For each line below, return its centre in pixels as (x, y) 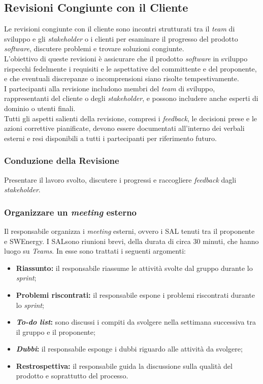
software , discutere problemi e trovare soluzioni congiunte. (94, 48)
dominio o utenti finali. (40, 108)
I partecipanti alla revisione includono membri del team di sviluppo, (110, 88)
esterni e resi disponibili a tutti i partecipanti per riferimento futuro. (111, 138)
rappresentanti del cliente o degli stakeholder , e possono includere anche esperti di (131, 98)
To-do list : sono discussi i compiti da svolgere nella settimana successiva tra (136, 322)
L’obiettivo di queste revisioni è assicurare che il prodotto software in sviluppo (126, 58)
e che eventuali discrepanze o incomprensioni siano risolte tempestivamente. (122, 78)
